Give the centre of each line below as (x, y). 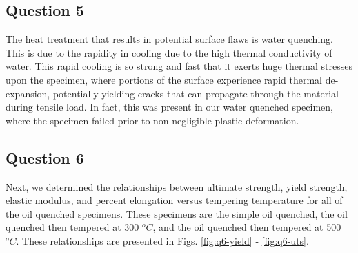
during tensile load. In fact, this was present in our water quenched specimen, (169, 107)
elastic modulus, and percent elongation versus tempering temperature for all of (174, 200)
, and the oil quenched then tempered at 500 (247, 227)
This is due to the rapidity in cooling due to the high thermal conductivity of (169, 52)
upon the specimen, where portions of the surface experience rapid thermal (164, 79)
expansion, (28, 93)
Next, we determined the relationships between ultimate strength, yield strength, (177, 186)
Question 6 (45, 157)
